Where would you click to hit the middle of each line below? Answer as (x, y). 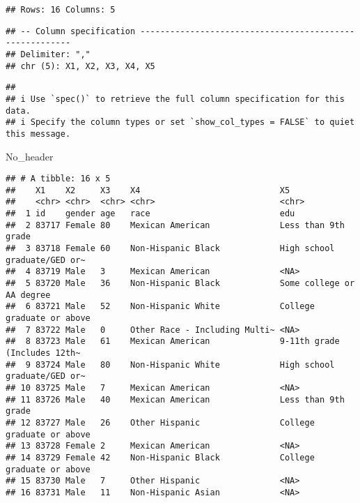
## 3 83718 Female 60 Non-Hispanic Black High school (170, 249)
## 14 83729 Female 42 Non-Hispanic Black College (160, 457)
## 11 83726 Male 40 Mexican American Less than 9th (175, 399)
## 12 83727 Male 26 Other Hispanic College (160, 422)
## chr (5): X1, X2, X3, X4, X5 (80, 66)
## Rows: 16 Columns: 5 (61, 10)
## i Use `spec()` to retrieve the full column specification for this (175, 99)
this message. (38, 134)
